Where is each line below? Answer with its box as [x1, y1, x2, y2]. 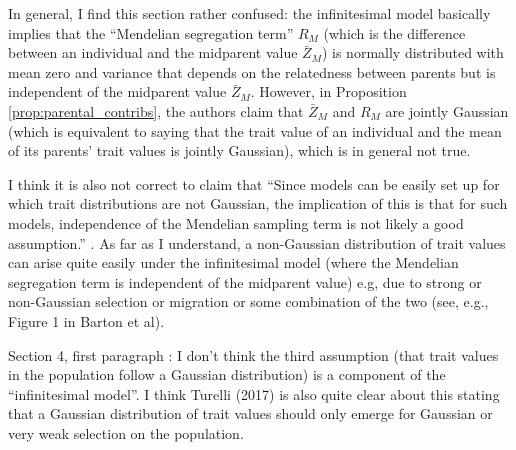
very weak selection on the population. [8, 422, 244, 443]
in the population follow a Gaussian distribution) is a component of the [8, 364, 446, 385]
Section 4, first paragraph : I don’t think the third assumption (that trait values [8, 344, 499, 365]
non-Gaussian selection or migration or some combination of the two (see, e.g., [8, 291, 489, 312]
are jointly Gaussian [385, 100, 509, 121]
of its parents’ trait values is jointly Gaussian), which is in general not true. [8, 140, 471, 161]
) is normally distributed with [321, 42, 504, 63]
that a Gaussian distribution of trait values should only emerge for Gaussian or [8, 403, 493, 424]
